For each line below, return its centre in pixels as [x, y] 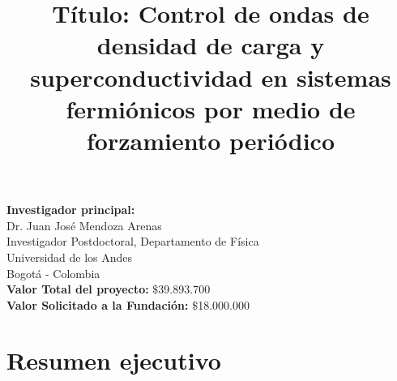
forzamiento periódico [211, 140]
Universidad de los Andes [70, 257]
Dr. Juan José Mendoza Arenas [84, 225]
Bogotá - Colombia [53, 273]
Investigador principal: [71, 210]
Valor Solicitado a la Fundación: [98, 304]
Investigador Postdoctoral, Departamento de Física [133, 241]
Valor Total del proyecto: [78, 289]
